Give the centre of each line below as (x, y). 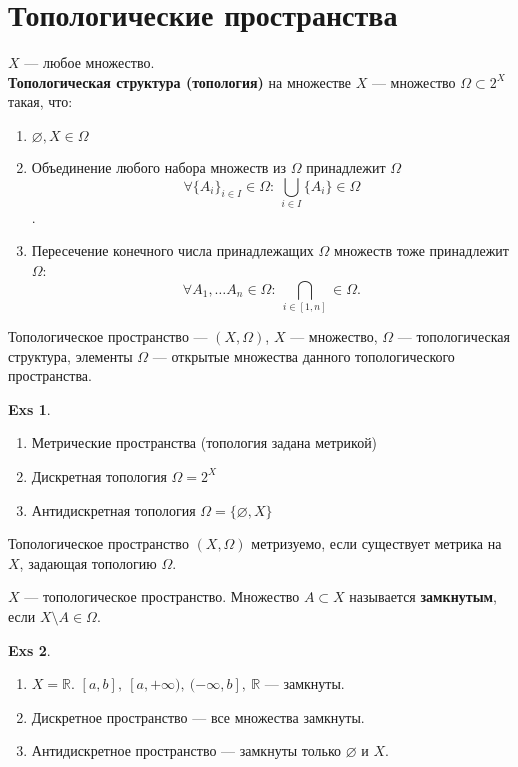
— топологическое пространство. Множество (162, 596)
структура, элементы (70, 355)
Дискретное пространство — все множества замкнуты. (198, 716)
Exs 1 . (29, 408)
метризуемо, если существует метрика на (376, 543)
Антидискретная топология (113, 509)
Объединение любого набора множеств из (159, 166)
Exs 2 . (29, 649)
